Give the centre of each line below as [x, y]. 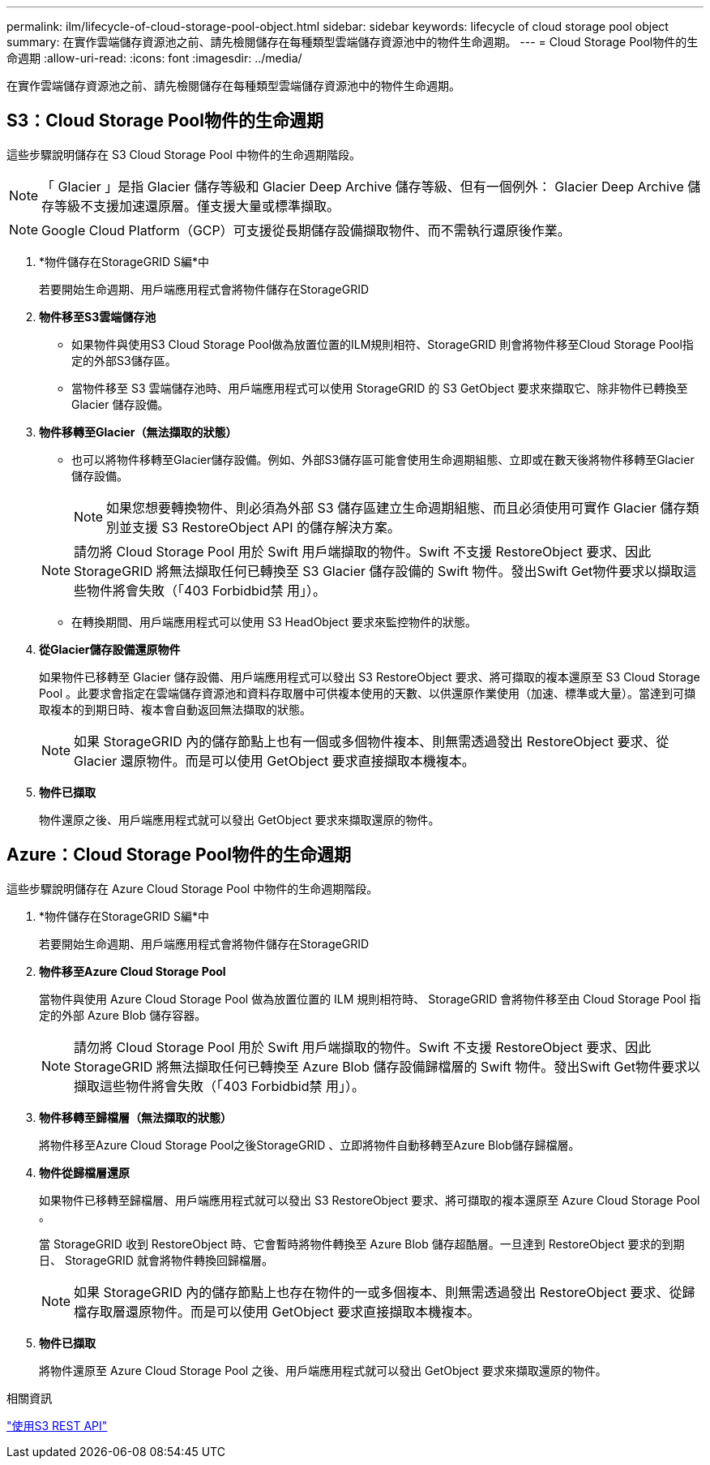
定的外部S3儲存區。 [124, 360]
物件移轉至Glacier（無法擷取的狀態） [138, 432]
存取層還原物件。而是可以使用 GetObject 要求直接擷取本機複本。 [284, 1311]
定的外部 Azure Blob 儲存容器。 [123, 1015]
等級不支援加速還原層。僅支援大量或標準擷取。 [197, 206]
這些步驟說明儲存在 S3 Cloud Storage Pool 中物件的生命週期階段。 [184, 154]
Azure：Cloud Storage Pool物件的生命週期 [179, 855]
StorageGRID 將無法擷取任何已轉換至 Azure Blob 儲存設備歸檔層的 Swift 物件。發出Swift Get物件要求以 [387, 1066]
